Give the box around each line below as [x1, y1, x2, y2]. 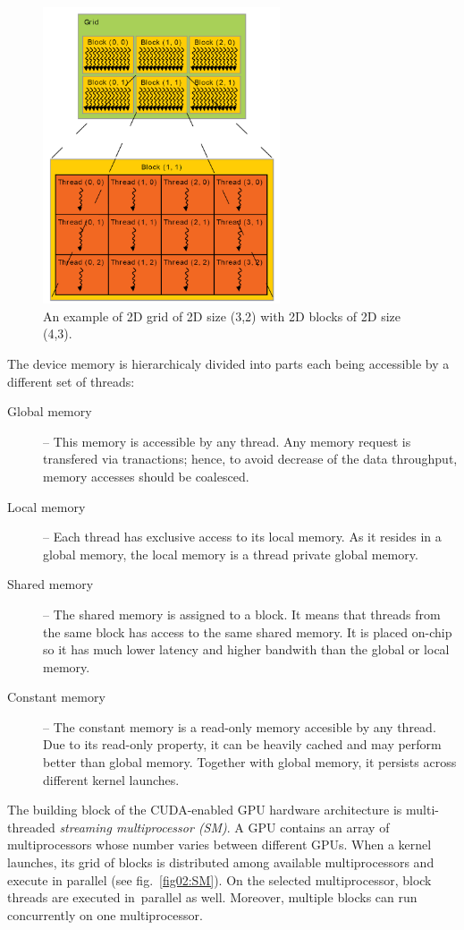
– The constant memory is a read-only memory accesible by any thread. [43, 717, 436, 736]
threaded [7, 817, 55, 836]
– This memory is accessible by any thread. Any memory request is [43, 431, 411, 450]
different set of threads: [7, 371, 135, 390]
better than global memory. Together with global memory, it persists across [43, 753, 457, 772]
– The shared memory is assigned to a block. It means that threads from [43, 604, 441, 623]
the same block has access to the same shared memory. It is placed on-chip [43, 622, 452, 641]
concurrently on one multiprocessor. [7, 905, 203, 924]
